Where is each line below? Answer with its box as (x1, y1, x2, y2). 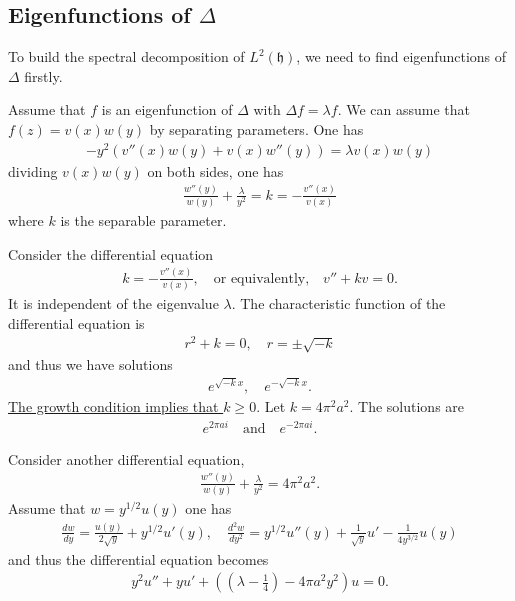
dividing (8, 160, 58, 181)
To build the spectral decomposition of (8, 46, 245, 67)
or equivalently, (213, 271, 310, 286)
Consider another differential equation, (8, 448, 245, 469)
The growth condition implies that (8, 395, 219, 416)
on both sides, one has (147, 160, 284, 181)
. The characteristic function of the (231, 292, 446, 313)
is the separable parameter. (60, 210, 227, 230)
